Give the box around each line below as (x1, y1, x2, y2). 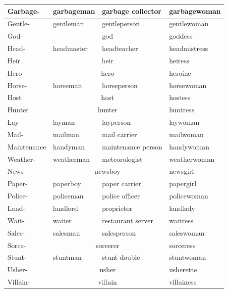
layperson (102, 117, 131, 127)
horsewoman (169, 80, 207, 90)
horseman (53, 80, 82, 90)
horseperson (102, 80, 138, 90)
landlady (169, 203, 195, 213)
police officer (102, 191, 140, 201)
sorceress (169, 240, 196, 250)
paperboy (53, 178, 81, 189)
